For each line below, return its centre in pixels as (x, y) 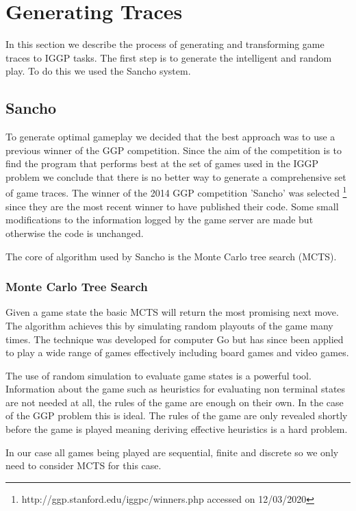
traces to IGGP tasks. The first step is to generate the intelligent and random (169, 57)
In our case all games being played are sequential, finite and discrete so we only (172, 452)
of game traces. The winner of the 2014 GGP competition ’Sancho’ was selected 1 (176, 192)
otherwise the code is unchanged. (75, 233)
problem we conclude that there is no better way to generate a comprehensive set (176, 176)
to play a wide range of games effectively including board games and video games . (177, 352)
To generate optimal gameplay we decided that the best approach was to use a (170, 137)
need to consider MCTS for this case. (84, 465)
